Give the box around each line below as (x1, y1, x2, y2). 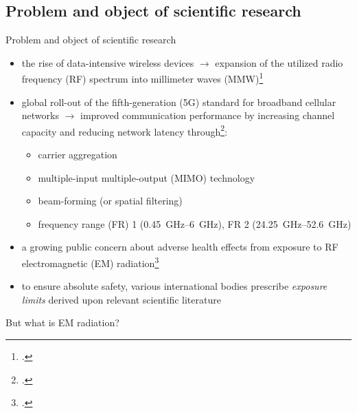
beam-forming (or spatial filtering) (38, 193, 183, 208)
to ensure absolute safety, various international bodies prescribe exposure (21, 279, 327, 293)
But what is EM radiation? (5, 315, 119, 330)
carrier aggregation (38, 147, 117, 162)
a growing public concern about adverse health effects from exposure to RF (21, 240, 338, 254)
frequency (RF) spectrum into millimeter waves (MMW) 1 (21, 70, 264, 86)
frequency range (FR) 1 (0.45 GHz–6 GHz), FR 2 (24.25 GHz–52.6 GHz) (38, 216, 352, 231)
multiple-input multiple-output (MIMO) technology (38, 170, 255, 184)
